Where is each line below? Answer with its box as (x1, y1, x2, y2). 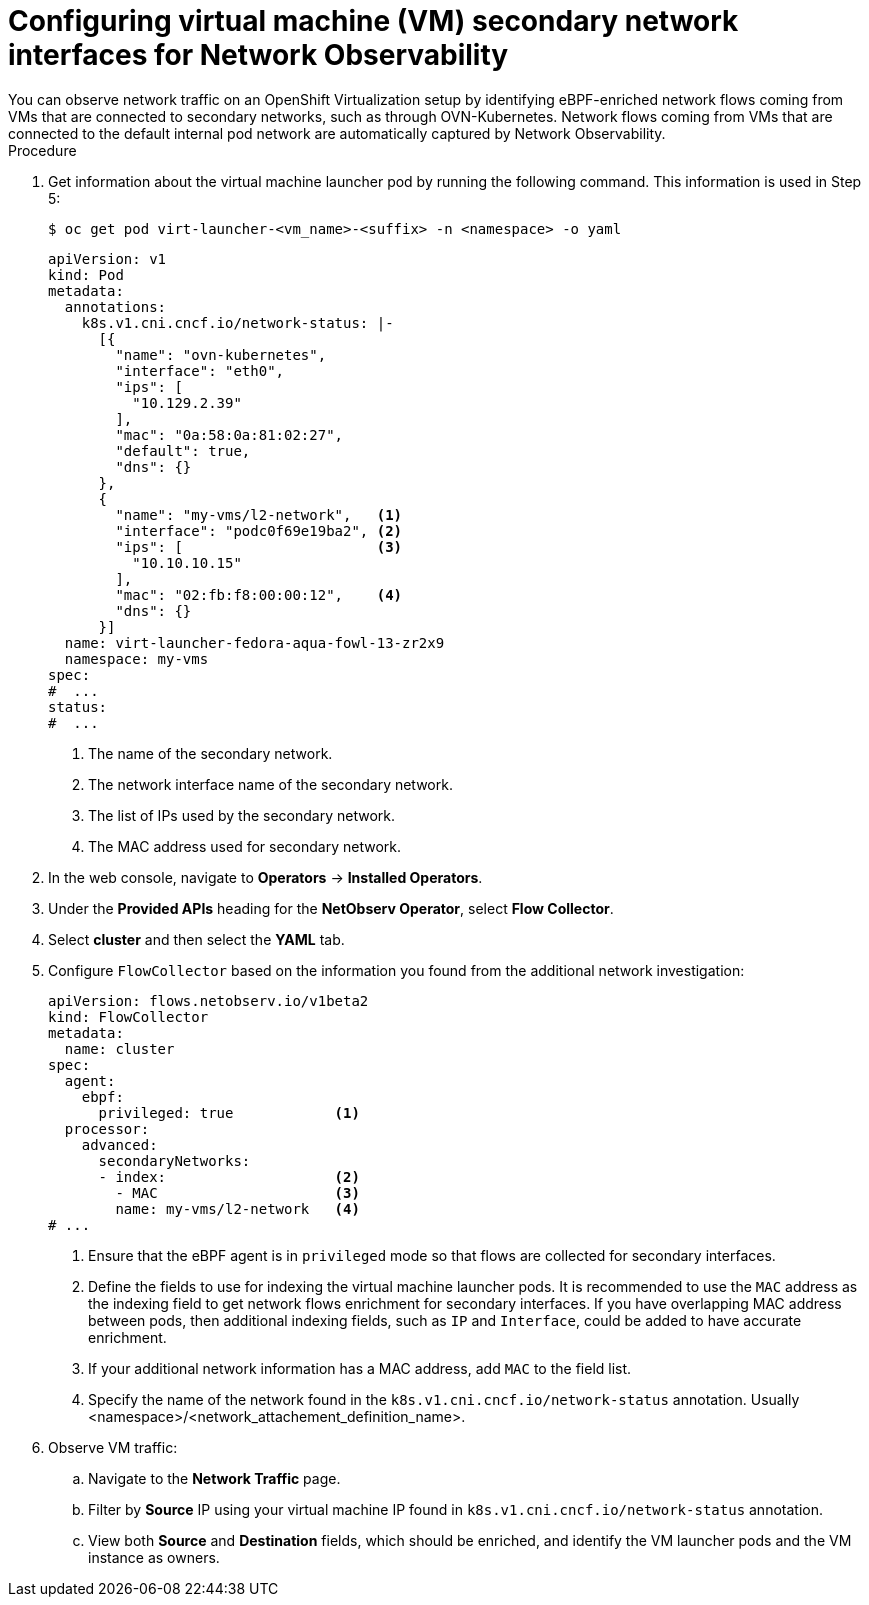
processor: (64, 1120, 150, 1137)
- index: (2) (98, 1168, 360, 1185)
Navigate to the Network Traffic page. (88, 1469, 341, 1487)
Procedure (8, 141, 77, 159)
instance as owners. (88, 1548, 220, 1566)
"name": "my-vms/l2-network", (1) (115, 506, 403, 523)
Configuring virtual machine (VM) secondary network (8, 4, 739, 38)
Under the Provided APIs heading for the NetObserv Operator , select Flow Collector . (48, 899, 614, 917)
